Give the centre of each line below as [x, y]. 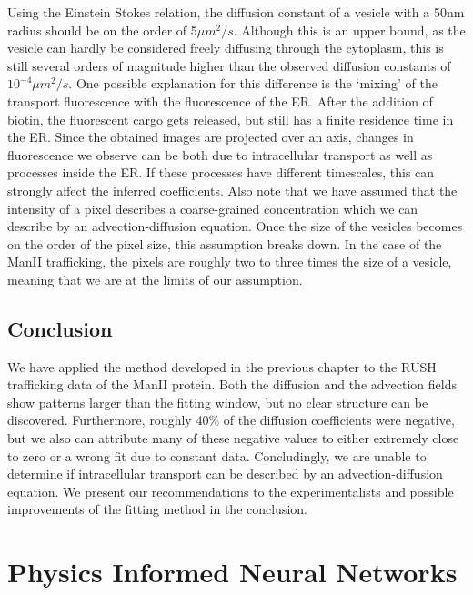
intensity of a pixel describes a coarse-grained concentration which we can [213, 208]
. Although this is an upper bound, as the [349, 30]
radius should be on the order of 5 [102, 30]
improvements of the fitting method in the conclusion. [157, 509]
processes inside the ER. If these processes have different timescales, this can [221, 172]
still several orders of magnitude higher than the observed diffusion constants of [229, 65]
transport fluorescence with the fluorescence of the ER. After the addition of [220, 101]
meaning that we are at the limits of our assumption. [155, 279]
